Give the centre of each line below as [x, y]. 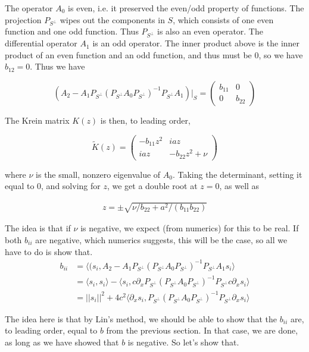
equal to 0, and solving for [53, 186]
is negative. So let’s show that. [183, 342]
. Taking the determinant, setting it [237, 174]
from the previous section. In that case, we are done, [202, 330]
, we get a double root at [152, 186]
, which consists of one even [223, 19]
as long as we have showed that [62, 342]
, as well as [239, 186]
